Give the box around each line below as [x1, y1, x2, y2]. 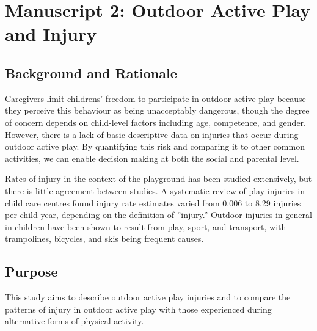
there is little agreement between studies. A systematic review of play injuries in [5, 184, 305, 197]
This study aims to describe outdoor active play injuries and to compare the [5, 291, 291, 304]
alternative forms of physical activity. [5, 315, 144, 327]
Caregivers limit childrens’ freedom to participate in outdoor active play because [5, 92, 306, 104]
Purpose [5, 262, 58, 281]
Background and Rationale [5, 63, 177, 82]
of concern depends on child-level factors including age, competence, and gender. [5, 115, 306, 128]
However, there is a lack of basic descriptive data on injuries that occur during [5, 128, 299, 140]
